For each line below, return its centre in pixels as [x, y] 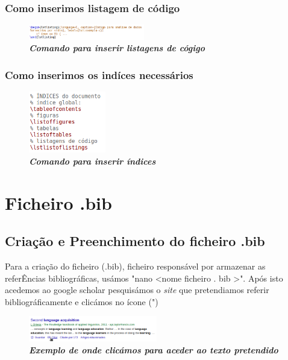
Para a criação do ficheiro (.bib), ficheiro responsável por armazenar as [135, 266]
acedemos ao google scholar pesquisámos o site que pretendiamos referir [137, 290]
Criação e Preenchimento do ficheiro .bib [135, 241]
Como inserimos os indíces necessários [99, 74]
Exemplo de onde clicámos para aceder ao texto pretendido [154, 349]
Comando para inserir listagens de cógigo [117, 48]
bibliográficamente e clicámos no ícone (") [82, 301]
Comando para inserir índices [92, 161]
